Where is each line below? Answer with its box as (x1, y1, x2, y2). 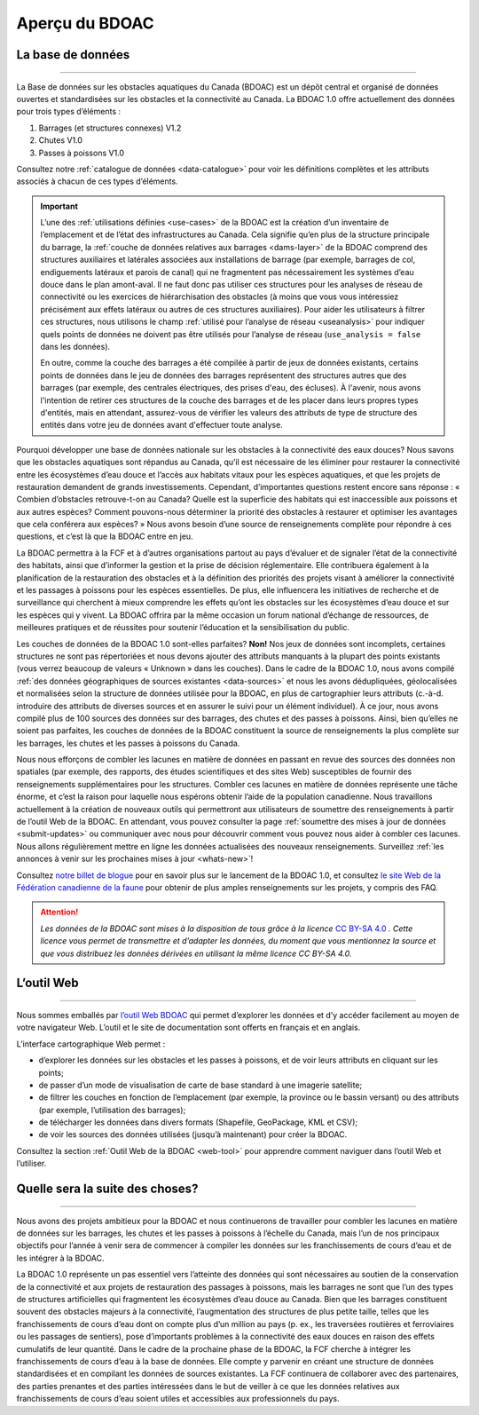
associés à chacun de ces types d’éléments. (16, 176, 178, 186)
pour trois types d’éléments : (16, 107, 122, 117)
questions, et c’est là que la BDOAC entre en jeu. (16, 531, 194, 541)
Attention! (40, 906, 79, 918)
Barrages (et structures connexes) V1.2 (38, 123, 182, 133)
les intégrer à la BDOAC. (16, 1253, 106, 1263)
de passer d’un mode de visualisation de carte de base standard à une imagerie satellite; (38, 1079, 363, 1090)
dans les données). (40, 341, 111, 352)
